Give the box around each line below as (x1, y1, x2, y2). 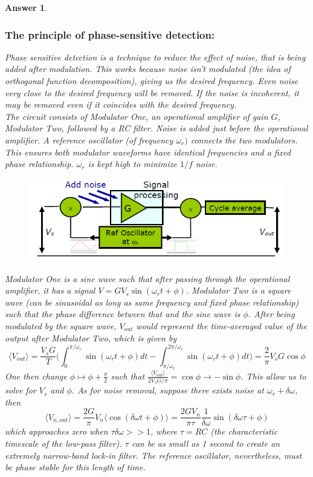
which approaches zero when (5, 425, 108, 438)
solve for (5, 384, 36, 396)
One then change (5, 369, 67, 382)
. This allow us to (240, 369, 306, 382)
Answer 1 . (5, 1, 47, 13)
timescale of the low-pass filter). (5, 436, 122, 449)
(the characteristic (210, 425, 278, 438)
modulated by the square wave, (5, 319, 117, 332)
